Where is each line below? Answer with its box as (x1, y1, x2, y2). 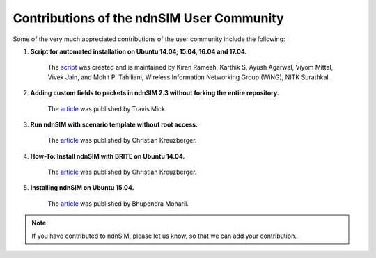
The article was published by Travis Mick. (47, 104, 167, 113)
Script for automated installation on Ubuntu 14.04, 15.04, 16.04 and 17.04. (30, 47, 247, 56)
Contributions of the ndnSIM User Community (13, 10, 285, 26)
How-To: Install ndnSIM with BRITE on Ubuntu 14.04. (30, 152, 185, 160)
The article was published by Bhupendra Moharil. (47, 199, 189, 208)
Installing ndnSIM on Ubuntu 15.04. (30, 184, 134, 192)
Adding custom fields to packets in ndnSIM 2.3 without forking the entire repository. (30, 89, 280, 97)
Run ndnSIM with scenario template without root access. (30, 120, 198, 129)
